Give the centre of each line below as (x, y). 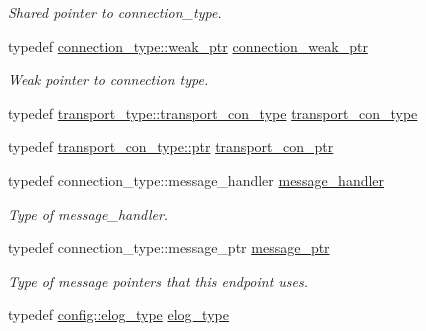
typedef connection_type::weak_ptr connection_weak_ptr (188, 45)
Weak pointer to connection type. (108, 79)
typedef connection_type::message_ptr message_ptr (169, 247)
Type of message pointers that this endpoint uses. (158, 280)
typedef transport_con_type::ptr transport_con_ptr (171, 146)
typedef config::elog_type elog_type (118, 314)
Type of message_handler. (88, 213)
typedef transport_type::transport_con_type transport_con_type (213, 112)
